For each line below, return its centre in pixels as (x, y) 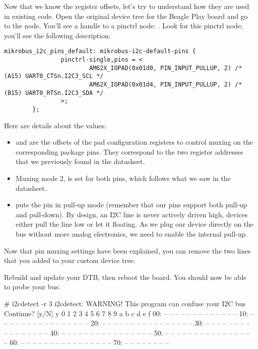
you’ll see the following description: (57, 35)
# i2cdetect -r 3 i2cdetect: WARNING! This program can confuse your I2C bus (125, 303)
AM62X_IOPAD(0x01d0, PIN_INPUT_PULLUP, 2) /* (165, 68)
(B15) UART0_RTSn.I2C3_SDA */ (54, 93)
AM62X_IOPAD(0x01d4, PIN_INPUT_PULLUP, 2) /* (165, 85)
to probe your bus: (32, 287)
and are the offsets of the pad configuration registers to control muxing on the (134, 142)
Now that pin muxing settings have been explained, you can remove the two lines (128, 250)
